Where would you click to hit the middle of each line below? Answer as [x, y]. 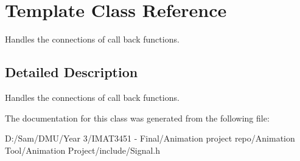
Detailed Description [72, 72]
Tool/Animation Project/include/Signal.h [83, 150]
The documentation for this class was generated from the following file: [137, 118]
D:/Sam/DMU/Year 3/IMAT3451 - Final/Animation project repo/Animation [150, 138]
